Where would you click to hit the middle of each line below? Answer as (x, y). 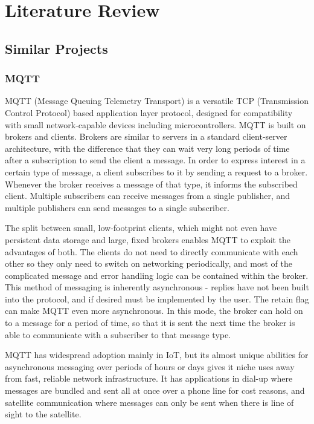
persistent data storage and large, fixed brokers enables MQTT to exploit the (148, 239)
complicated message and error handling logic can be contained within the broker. (157, 275)
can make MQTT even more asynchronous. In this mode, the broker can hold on (154, 311)
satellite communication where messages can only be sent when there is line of (149, 402)
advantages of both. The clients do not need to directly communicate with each (152, 251)
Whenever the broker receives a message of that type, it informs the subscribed (151, 184)
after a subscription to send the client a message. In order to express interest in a (155, 160)
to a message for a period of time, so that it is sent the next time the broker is (150, 323)
